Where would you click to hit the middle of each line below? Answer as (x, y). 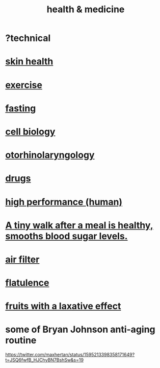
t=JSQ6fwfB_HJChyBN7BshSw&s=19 (45, 360)
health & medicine (86, 9)
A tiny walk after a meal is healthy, (79, 225)
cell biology (30, 132)
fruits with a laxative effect (63, 306)
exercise (24, 85)
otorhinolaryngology (50, 155)
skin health (29, 62)
